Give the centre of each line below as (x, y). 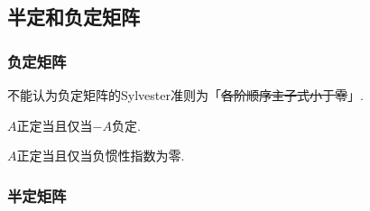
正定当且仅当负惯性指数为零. (101, 156)
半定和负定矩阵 (74, 17)
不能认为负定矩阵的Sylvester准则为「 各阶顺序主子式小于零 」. (185, 95)
